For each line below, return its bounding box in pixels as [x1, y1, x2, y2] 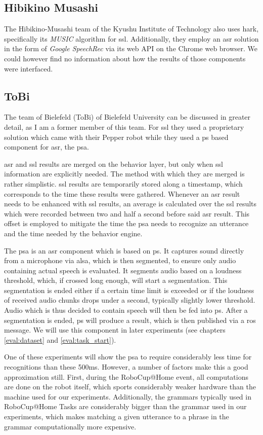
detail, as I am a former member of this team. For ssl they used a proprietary [4, 121, 244, 132]
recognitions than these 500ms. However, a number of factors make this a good [4, 361, 248, 372]
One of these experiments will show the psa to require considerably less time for [4, 351, 252, 362]
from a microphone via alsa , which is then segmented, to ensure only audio [4, 255, 236, 266]
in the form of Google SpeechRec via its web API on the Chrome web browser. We [4, 43, 258, 54]
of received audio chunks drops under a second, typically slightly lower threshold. [4, 295, 255, 305]
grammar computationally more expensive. [4, 421, 137, 431]
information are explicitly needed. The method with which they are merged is [4, 168, 245, 179]
